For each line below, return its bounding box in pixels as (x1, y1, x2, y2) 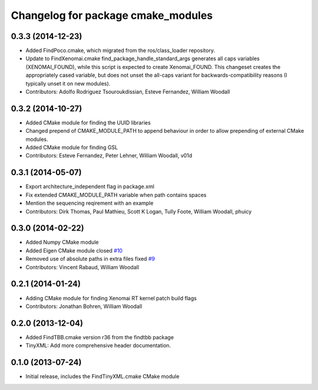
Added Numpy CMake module (25, 239, 99, 246)
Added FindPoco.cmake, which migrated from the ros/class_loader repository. (25, 47, 215, 54)
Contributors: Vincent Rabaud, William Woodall (25, 263, 140, 271)
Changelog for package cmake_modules (11, 9, 213, 22)
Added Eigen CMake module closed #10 (25, 247, 123, 254)
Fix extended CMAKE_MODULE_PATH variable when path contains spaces (25, 191, 207, 198)
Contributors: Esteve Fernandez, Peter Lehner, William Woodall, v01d (25, 152, 193, 159)
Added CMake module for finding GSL (25, 144, 118, 151)
